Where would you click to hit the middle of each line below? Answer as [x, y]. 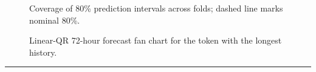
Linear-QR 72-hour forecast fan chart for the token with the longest [156, 40]
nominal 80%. [55, 20]
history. [43, 52]
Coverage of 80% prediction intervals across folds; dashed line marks [156, 8]
